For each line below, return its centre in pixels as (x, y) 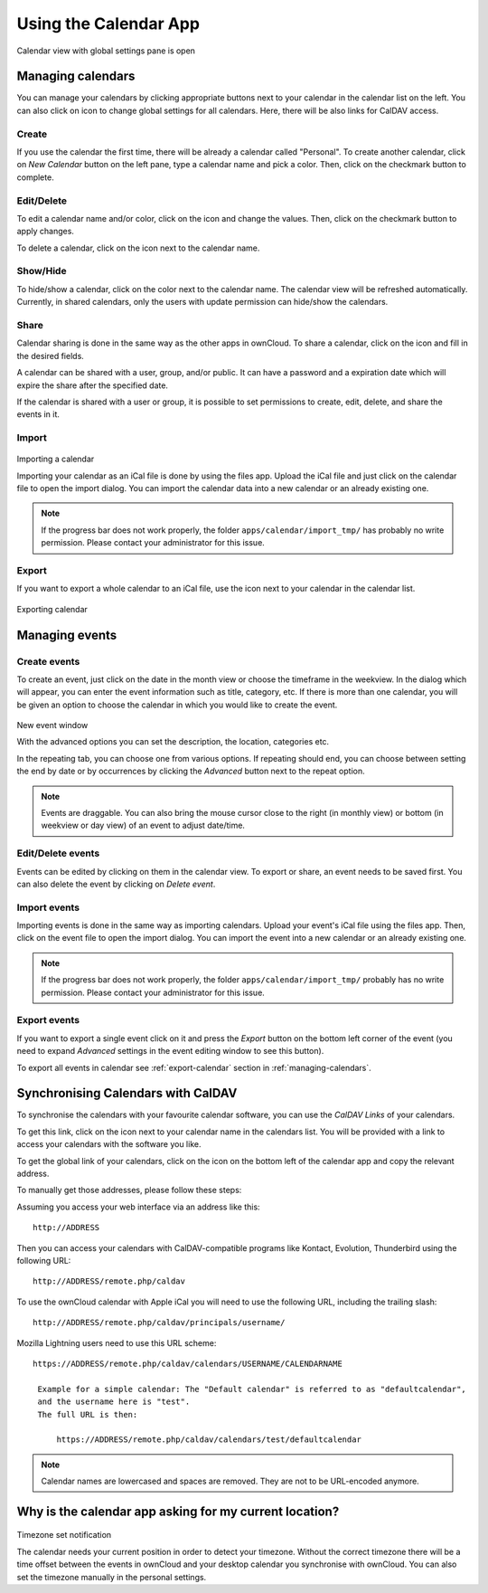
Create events (48, 661)
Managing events (67, 635)
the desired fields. (51, 356)
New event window (52, 725)
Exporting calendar (52, 609)
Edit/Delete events (58, 853)
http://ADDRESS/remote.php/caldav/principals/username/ (159, 1323)
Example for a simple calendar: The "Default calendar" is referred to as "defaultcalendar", (252, 1389)
